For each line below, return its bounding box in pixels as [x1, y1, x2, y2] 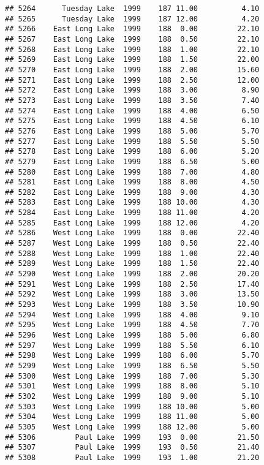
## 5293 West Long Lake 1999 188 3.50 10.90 [5, 300, 260, 309]
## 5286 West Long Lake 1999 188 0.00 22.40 [5, 229, 260, 238]
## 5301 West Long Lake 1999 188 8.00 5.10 [5, 382, 260, 391]
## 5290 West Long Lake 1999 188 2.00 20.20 [5, 270, 260, 279]
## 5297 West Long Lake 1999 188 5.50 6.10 [5, 341, 260, 350]
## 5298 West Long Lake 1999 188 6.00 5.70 [5, 351, 260, 360]
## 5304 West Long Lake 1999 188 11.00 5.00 [5, 412, 260, 422]
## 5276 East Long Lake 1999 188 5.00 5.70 [5, 126, 260, 135]
